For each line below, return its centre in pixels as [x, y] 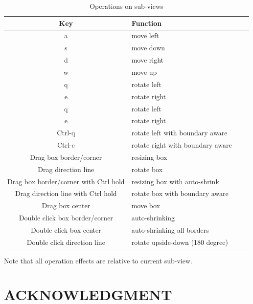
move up [144, 72]
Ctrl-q [66, 133]
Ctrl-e [66, 145]
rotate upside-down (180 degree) [180, 242]
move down [148, 48]
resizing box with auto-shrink [175, 181]
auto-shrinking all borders [170, 229]
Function [147, 23]
